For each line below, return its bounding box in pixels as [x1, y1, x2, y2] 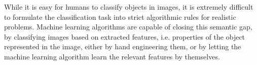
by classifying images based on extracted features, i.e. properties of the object [4, 31, 245, 42]
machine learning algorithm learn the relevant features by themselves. [4, 51, 220, 61]
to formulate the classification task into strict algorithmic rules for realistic [4, 11, 236, 22]
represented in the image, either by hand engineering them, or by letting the [4, 41, 241, 52]
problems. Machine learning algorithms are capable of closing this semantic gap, [4, 21, 252, 32]
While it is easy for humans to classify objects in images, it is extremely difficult [4, 2, 253, 12]
